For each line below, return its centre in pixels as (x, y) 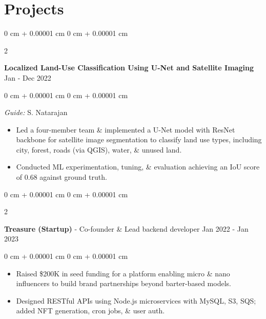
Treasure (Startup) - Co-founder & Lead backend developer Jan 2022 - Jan (126, 228)
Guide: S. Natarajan (36, 112)
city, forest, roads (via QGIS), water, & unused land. (99, 149)
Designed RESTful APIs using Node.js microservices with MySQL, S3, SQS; (136, 300)
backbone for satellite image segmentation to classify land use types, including (139, 139)
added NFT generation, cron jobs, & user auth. (90, 311)
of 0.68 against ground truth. (62, 177)
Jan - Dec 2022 (28, 77)
